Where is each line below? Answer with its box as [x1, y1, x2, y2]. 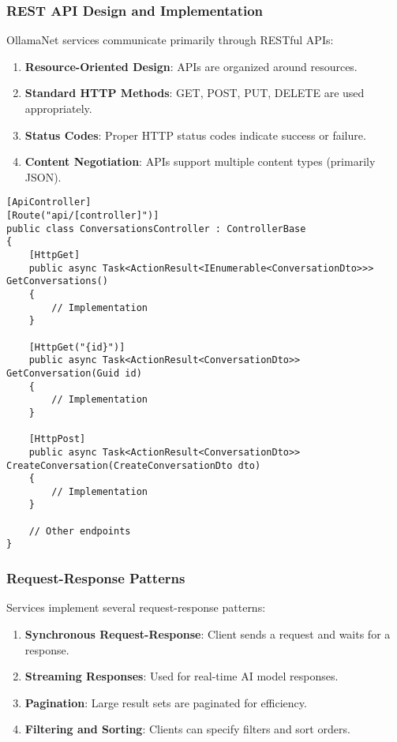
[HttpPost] [28, 433, 86, 445]
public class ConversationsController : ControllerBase [6, 223, 306, 234]
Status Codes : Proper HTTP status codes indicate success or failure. [24, 126, 366, 143]
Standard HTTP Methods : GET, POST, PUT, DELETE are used [24, 84, 365, 101]
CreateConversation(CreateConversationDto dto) [6, 459, 261, 471]
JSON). [24, 168, 62, 185]
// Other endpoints [28, 525, 131, 537]
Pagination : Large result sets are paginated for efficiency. [24, 694, 307, 710]
